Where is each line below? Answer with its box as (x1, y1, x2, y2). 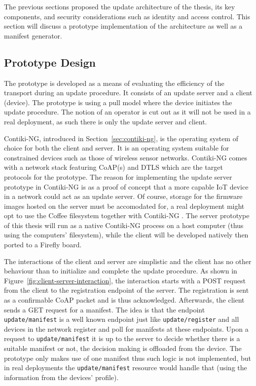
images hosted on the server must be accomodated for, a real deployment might (4, 200, 245, 211)
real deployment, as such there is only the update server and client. (4, 116, 207, 126)
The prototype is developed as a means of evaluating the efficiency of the (4, 77, 224, 88)
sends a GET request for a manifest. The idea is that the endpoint (4, 304, 205, 314)
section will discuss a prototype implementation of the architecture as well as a (4, 21, 243, 31)
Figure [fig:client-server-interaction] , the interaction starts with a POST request (4, 275, 246, 285)
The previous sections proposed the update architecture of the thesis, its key (4, 1, 235, 11)
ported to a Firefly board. (4, 239, 82, 250)
